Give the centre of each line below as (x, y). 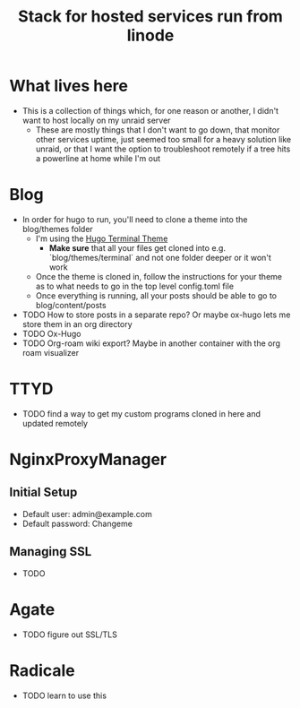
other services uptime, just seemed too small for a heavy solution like (163, 139)
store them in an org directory (77, 324)
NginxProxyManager (88, 460)
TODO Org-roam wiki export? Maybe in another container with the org (151, 343)
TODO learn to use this (64, 695)
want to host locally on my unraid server (96, 120)
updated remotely (55, 423)
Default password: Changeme (77, 523)
